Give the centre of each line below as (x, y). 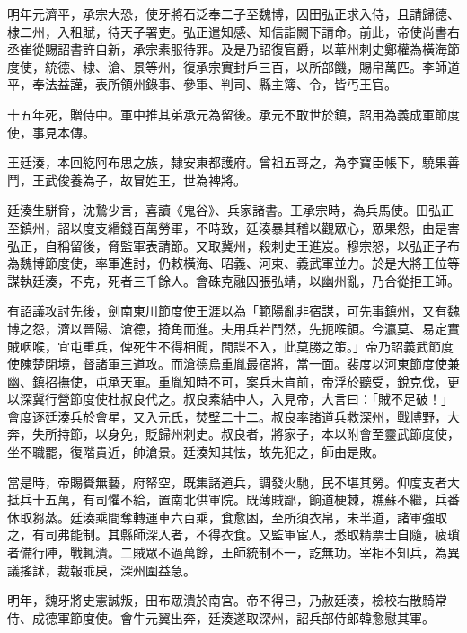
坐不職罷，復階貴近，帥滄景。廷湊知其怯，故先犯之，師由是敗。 (196, 452)
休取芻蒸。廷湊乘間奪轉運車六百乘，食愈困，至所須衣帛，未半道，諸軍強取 (227, 517)
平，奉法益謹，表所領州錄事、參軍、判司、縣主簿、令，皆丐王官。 (202, 84)
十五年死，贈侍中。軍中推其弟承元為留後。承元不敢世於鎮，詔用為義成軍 (221, 114)
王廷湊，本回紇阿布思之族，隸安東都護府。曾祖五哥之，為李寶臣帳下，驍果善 (233, 162)
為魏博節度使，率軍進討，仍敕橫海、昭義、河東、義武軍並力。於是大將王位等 (233, 263)
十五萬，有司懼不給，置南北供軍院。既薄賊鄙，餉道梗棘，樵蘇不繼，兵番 (246, 499)
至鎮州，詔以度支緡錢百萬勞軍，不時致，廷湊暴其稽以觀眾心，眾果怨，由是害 (233, 227)
